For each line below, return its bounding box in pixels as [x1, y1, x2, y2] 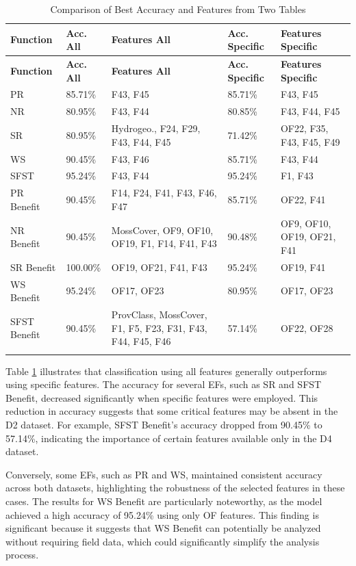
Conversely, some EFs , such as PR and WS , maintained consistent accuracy [5, 467, 322, 481]
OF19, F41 [280, 259, 326, 274]
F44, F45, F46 [111, 334, 171, 348]
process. [5, 548, 39, 562]
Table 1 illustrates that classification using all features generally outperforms [5, 363, 327, 378]
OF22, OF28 [280, 320, 333, 335]
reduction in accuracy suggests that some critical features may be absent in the [5, 404, 338, 418]
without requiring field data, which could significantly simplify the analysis [5, 534, 320, 548]
